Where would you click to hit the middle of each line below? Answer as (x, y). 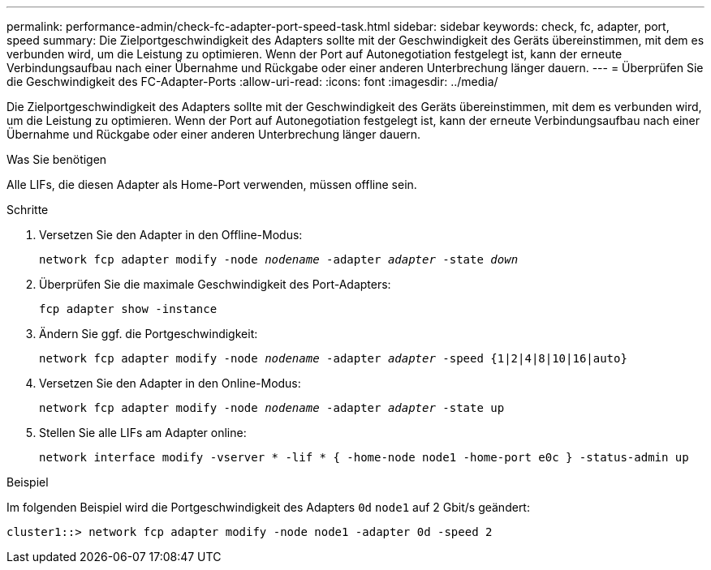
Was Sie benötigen (57, 159)
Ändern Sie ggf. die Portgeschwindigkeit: (149, 334)
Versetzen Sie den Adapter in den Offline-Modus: (171, 235)
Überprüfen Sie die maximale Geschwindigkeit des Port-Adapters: (215, 284)
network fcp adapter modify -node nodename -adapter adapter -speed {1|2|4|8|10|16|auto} (333, 358)
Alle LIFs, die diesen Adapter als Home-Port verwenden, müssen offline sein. (212, 184)
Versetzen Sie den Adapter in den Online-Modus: (170, 383)
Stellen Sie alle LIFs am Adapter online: (143, 433)
